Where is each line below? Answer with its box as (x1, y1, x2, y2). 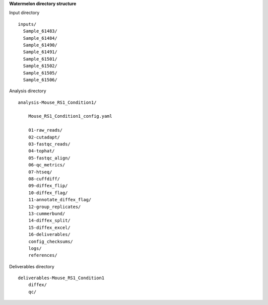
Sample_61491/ (23, 49, 58, 55)
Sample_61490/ (23, 42, 58, 48)
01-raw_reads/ (28, 127, 63, 133)
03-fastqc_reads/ (28, 142, 70, 147)
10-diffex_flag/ (28, 190, 68, 196)
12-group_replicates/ (28, 204, 81, 210)
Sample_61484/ (23, 35, 58, 41)
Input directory (9, 10, 40, 16)
